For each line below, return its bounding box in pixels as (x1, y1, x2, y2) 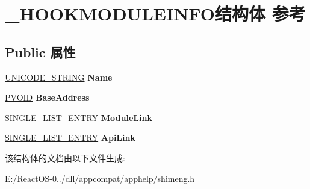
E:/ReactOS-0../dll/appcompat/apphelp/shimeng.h (5, 172, 195, 184)
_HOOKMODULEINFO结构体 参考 (5, 1, 306, 26)
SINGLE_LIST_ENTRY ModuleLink (5, 111, 152, 123)
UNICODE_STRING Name (5, 70, 113, 83)
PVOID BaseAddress (5, 91, 90, 104)
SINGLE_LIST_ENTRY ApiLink (5, 131, 135, 144)
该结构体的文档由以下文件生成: (5, 151, 125, 164)
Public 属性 (5, 42, 76, 61)
